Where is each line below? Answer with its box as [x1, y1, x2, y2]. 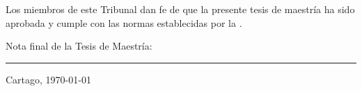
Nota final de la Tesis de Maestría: [6, 39, 152, 53]
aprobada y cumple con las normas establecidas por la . [6, 15, 242, 30]
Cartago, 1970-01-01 [6, 72, 91, 86]
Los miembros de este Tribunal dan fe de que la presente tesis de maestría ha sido [6, 2, 355, 16]
